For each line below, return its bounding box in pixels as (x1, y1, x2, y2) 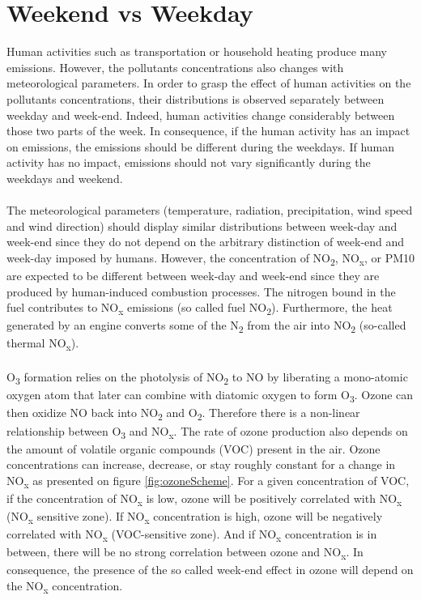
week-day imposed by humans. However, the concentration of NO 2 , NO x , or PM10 (6, 249, 415, 268)
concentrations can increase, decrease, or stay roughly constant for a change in (6, 456, 396, 473)
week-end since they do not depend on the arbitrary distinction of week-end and (6, 233, 405, 250)
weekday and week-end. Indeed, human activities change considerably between (6, 106, 395, 123)
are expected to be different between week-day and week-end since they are (6, 266, 380, 283)
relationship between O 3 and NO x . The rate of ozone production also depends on (6, 422, 408, 441)
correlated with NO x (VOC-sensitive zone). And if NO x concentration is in (6, 526, 377, 544)
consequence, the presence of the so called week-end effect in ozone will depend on (6, 561, 414, 578)
